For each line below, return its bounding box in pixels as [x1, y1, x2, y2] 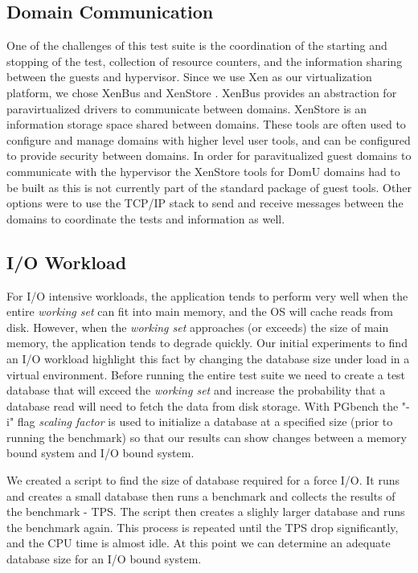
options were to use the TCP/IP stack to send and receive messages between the [6, 194, 404, 211]
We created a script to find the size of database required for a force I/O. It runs [6, 472, 400, 489]
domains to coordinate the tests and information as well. [6, 210, 285, 227]
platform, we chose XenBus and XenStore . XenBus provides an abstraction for [6, 84, 397, 100]
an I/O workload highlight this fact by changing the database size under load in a [6, 350, 410, 366]
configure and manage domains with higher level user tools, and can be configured [6, 131, 411, 148]
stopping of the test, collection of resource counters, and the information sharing [6, 52, 403, 69]
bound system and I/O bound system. [6, 444, 195, 461]
